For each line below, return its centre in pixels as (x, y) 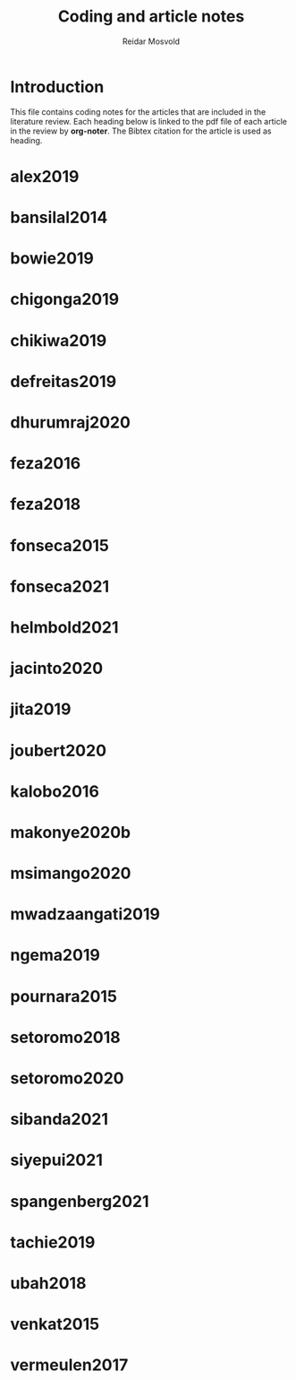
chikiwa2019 (59, 340)
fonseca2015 (60, 545)
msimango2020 (71, 873)
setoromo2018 (65, 1037)
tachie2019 (53, 1242)
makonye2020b (71, 832)
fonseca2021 (60, 586)
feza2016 (46, 464)
